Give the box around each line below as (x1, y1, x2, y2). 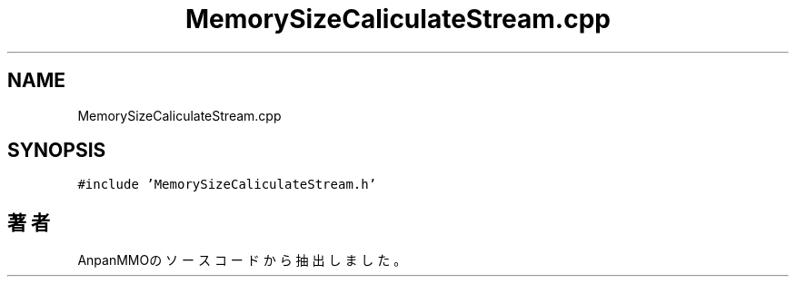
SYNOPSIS (7, 139, 106, 162)
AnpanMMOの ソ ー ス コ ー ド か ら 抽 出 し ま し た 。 (77, 252, 407, 269)
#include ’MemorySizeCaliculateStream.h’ (77, 177, 377, 192)
